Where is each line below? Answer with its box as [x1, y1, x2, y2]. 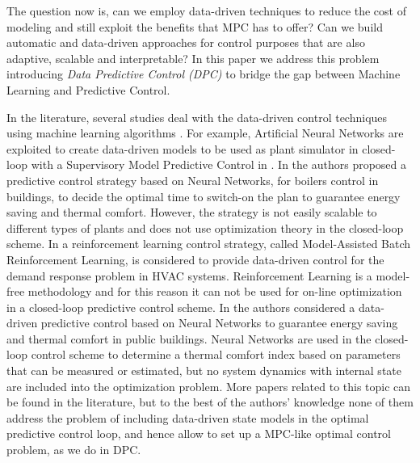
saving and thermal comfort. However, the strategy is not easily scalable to [6, 204, 377, 221]
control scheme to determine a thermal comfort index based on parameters [31, 346, 401, 363]
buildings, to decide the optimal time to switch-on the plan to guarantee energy [6, 187, 401, 204]
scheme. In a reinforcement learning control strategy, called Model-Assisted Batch [6, 235, 411, 252]
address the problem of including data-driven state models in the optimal [6, 409, 369, 426]
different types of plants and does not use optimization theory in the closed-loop [6, 219, 404, 236]
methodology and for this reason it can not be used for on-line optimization [27, 283, 402, 300]
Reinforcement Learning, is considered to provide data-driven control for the [6, 250, 384, 267]
